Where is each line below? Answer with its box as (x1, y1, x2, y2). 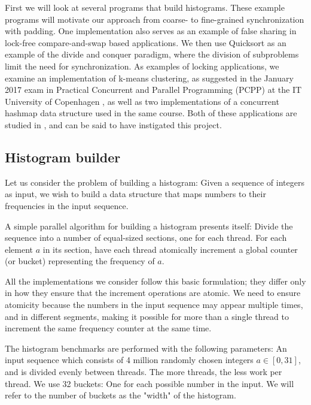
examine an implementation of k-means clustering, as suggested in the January (5, 71, 294, 84)
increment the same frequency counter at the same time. (5, 322, 212, 334)
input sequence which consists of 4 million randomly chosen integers (5, 353, 254, 366)
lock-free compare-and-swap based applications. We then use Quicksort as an (5, 36, 286, 49)
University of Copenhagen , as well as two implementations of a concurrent (5, 95, 279, 107)
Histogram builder (5, 147, 121, 166)
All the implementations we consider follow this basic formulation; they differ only (5, 274, 306, 287)
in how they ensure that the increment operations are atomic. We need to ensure (5, 286, 301, 299)
